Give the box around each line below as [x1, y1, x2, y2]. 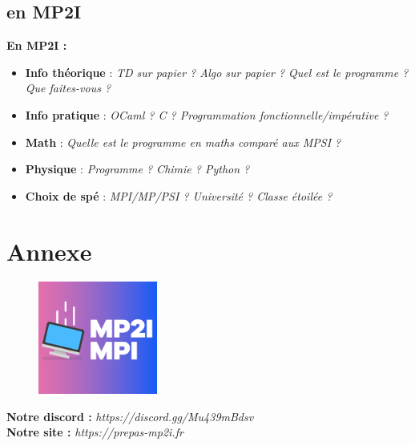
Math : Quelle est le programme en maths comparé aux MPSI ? [25, 133, 341, 150]
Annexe [6, 234, 92, 267]
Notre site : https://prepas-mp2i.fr [6, 424, 183, 440]
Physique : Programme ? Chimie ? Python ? [25, 160, 250, 177]
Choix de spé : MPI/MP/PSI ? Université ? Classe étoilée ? [25, 187, 332, 204]
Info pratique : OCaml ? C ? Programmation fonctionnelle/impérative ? [25, 106, 389, 123]
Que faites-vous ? [25, 79, 111, 96]
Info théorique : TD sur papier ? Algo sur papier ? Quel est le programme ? [25, 63, 409, 80]
